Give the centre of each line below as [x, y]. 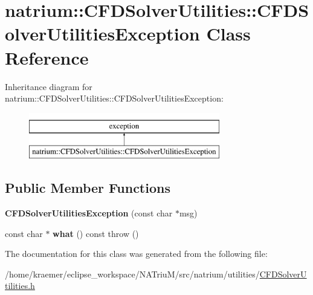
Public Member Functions [88, 188]
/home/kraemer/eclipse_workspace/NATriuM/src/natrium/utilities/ [132, 274]
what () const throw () [96, 233]
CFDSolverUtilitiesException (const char [89, 213]
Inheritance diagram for [49, 86]
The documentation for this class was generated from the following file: [136, 254]
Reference [47, 57]
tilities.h [20, 286]
